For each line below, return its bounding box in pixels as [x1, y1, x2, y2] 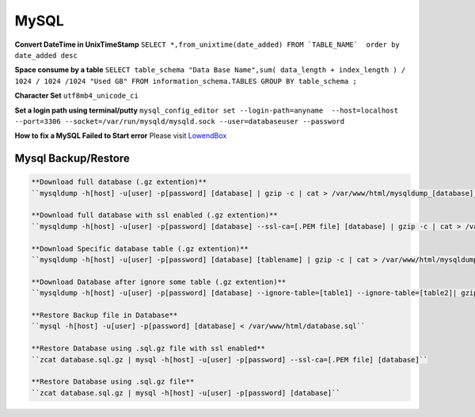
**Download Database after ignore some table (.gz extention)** [31, 277, 287, 286]
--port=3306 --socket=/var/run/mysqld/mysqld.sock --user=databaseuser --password [14, 117, 344, 126]
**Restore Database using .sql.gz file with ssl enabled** [31, 344, 265, 353]
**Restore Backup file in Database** [31, 310, 178, 319]
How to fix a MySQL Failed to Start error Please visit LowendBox [14, 131, 227, 140]
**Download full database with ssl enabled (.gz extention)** [31, 211, 278, 220]
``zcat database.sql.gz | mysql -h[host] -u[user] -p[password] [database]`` [31, 388, 340, 397]
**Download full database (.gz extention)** [31, 178, 207, 186]
